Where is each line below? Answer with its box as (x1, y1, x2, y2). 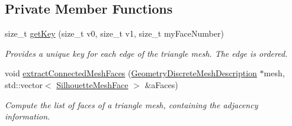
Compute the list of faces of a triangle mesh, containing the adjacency (5, 98, 258, 111)
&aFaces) (145, 78, 178, 91)
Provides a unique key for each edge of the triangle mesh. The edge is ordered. (5, 47, 288, 59)
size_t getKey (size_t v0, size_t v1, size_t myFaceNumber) (5, 27, 224, 40)
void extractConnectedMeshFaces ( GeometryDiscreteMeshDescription (5, 67, 257, 79)
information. (5, 110, 50, 122)
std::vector (5, 78, 43, 91)
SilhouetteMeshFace (56, 78, 129, 91)
